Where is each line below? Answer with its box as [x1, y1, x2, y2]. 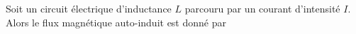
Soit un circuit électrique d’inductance [6, 1, 172, 15]
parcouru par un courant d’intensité [184, 1, 340, 15]
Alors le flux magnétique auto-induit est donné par [6, 15, 226, 29]
